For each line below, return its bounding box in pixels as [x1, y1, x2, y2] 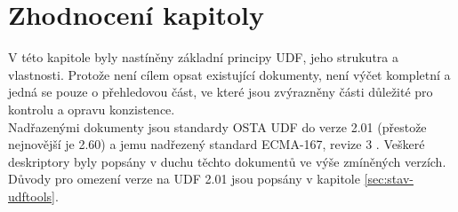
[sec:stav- [364, 169, 414, 188]
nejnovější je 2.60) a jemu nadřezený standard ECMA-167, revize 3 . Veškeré [8, 135, 425, 153]
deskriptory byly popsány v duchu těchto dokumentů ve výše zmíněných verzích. [8, 152, 446, 170]
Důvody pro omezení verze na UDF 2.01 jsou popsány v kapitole [8, 169, 360, 188]
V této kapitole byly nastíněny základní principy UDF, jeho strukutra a [8, 48, 398, 67]
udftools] [8, 186, 55, 205]
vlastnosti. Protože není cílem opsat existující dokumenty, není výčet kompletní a [8, 65, 451, 83]
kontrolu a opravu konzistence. [8, 99, 175, 118]
